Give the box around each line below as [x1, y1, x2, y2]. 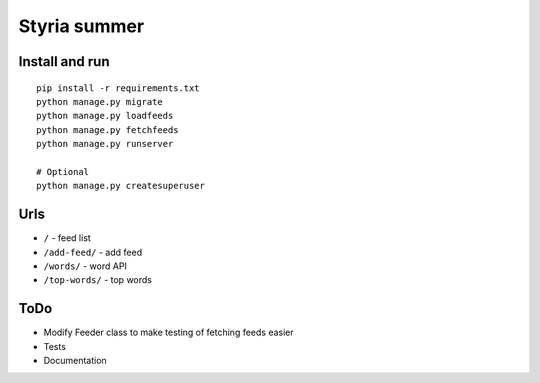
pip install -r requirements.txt [36, 82, 200, 94]
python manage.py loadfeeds [36, 110, 174, 122]
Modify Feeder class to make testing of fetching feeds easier [43, 326, 294, 339]
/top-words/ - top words [43, 274, 152, 286]
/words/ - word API [43, 260, 127, 272]
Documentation [43, 355, 107, 367]
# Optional [36, 166, 90, 177]
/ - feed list [43, 232, 92, 244]
